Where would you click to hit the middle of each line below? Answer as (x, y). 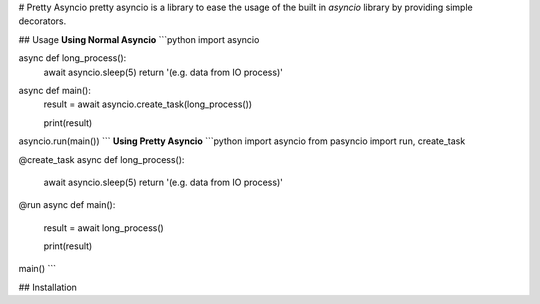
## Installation (47, 287)
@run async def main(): (67, 205)
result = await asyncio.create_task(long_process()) (148, 104)
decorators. (42, 21)
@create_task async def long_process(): (101, 159)
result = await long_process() (103, 227)
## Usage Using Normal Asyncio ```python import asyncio (139, 39)
